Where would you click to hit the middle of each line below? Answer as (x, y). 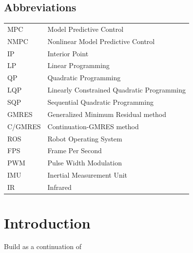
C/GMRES (24, 126)
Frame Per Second (75, 150)
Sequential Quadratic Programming (100, 102)
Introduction (47, 223)
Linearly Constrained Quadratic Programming (116, 90)
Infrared (59, 187)
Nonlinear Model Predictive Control (101, 41)
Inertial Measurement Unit (87, 175)
